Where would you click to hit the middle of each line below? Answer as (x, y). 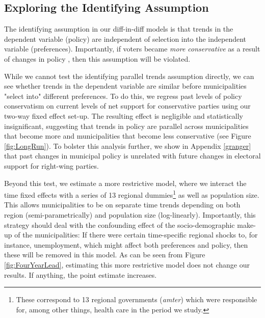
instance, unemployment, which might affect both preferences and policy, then (126, 244)
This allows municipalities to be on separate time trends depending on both (122, 205)
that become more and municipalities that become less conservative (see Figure (128, 136)
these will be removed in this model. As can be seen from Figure (105, 255)
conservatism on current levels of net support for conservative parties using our (127, 106)
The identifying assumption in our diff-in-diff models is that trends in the (119, 29)
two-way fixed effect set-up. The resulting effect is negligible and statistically (124, 115)
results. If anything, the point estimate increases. (81, 274)
